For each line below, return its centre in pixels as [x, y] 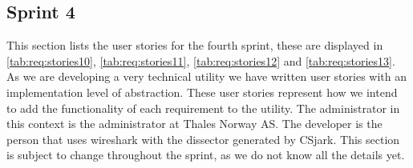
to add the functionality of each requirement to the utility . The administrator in [203, 108]
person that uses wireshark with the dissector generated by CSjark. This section [203, 139]
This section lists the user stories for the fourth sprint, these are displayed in [195, 45]
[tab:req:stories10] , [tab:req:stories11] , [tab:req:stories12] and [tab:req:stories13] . [201, 60]
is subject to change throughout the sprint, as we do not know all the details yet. [206, 155]
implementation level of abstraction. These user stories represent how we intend [202, 92]
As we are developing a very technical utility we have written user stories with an [207, 76]
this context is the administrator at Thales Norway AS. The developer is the [194, 124]
